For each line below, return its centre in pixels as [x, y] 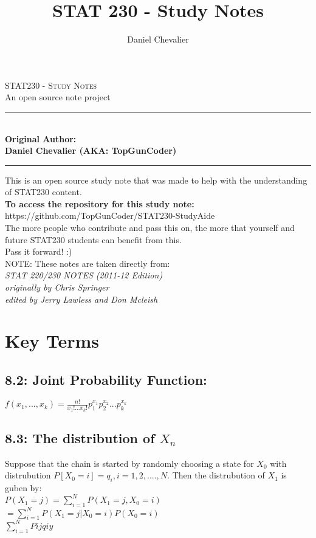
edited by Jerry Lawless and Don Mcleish [81, 299]
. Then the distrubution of [216, 475]
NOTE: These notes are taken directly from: [88, 263]
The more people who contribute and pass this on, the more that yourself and [150, 228]
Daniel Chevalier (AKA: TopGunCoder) [91, 150]
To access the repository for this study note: [100, 203]
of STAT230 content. [43, 192]
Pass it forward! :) [39, 251]
